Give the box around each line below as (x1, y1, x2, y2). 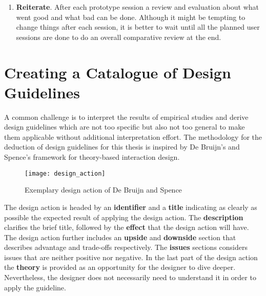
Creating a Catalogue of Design (4, 61, 231, 82)
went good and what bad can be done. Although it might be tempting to (16, 11, 245, 22)
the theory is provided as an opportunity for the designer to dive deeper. (4, 262, 236, 272)
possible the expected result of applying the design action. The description (4, 212, 243, 222)
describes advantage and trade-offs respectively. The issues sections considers (4, 242, 248, 252)
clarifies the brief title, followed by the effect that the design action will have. (4, 222, 249, 232)
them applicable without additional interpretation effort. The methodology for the (4, 131, 262, 142)
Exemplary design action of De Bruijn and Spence (25, 184, 182, 195)
